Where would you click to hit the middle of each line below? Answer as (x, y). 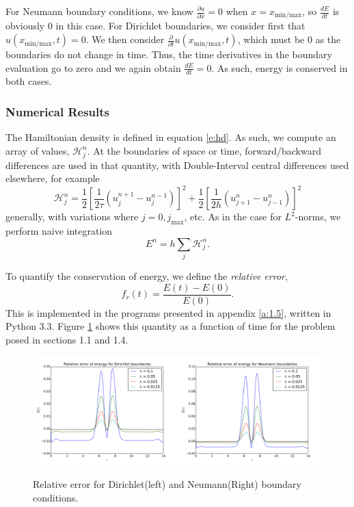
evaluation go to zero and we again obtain (93, 67)
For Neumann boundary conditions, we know (99, 11)
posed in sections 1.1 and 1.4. (67, 339)
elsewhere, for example (53, 178)
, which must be (271, 39)
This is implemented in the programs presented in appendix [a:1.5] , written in (168, 312)
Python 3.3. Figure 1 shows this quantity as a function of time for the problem (171, 326)
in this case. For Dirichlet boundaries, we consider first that (180, 26)
